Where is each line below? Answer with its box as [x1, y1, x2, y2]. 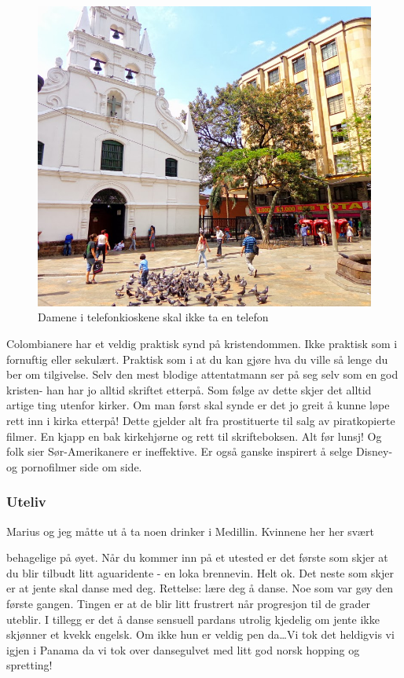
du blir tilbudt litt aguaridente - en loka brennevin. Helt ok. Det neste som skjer [6, 564, 394, 581]
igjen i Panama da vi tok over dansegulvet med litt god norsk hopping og [6, 641, 360, 658]
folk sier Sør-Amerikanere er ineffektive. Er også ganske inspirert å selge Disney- [6, 443, 393, 460]
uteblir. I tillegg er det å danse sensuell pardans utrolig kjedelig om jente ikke [6, 610, 380, 627]
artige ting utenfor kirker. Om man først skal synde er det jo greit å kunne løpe [6, 397, 390, 413]
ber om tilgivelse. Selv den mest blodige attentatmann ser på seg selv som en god [6, 366, 398, 383]
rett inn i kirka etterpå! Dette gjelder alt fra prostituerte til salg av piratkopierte [6, 412, 395, 429]
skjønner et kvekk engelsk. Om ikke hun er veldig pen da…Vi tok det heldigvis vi [6, 626, 395, 643]
